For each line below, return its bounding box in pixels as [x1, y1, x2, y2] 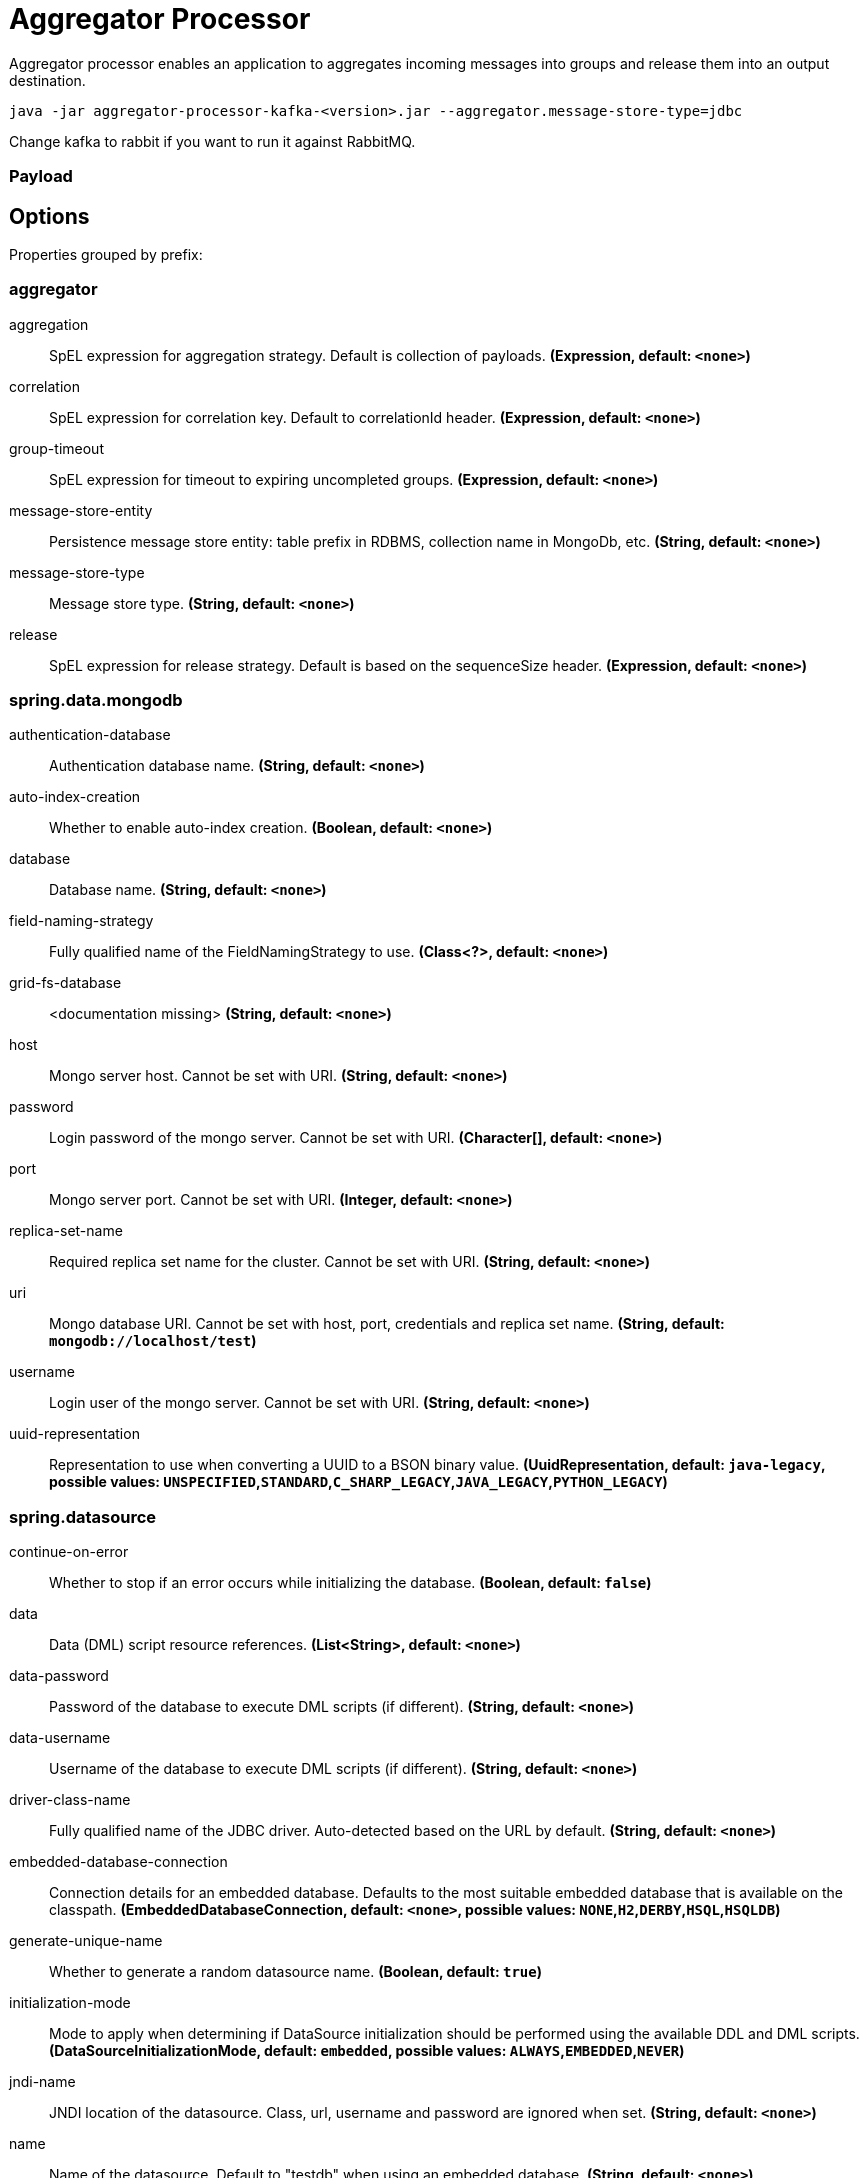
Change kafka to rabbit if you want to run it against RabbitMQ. [9, 132, 416, 150]
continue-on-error [9, 1543, 129, 1561]
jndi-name [9, 2073, 76, 2091]
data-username [9, 1729, 111, 1747]
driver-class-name [9, 1791, 131, 1809]
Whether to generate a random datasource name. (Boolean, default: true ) [49, 1963, 542, 1981]
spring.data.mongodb [9, 690, 183, 711]
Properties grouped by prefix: [9, 245, 203, 263]
